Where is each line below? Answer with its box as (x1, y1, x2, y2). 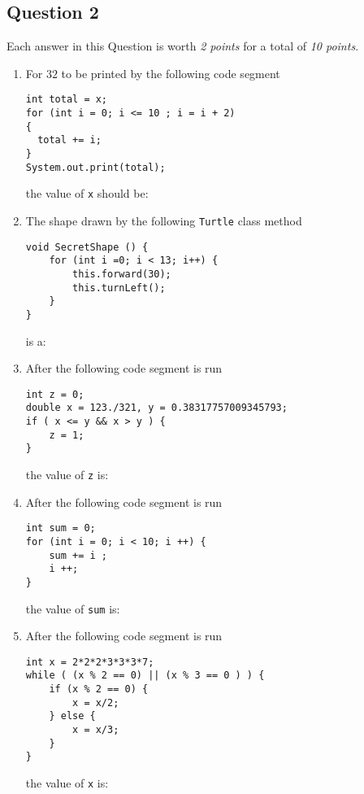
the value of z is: (25, 466, 109, 483)
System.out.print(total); (25, 161, 166, 173)
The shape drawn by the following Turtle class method (25, 212, 302, 229)
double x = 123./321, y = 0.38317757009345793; (25, 402, 288, 414)
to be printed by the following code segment (61, 64, 280, 81)
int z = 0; (25, 388, 84, 400)
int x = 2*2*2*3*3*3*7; (25, 656, 154, 668)
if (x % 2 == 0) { (49, 683, 149, 696)
